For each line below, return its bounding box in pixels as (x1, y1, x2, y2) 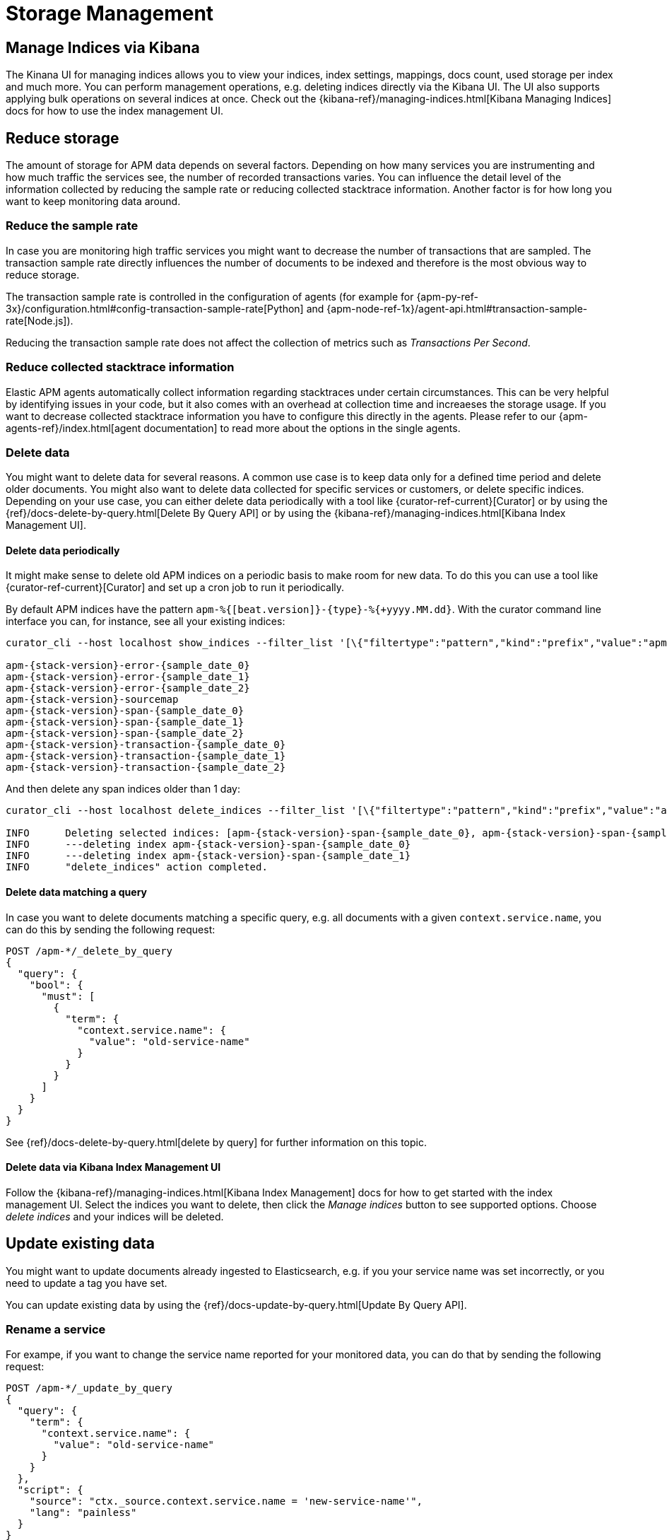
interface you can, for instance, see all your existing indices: (6, 615, 285, 628)
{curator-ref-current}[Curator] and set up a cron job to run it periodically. (6, 581, 345, 594)
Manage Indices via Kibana (6, 38, 200, 57)
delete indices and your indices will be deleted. (6, 1210, 224, 1223)
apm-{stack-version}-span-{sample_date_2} (6, 728, 244, 740)
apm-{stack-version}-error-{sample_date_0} (6, 660, 250, 672)
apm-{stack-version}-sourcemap (6, 694, 179, 706)
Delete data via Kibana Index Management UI (6, 1161, 221, 1174)
